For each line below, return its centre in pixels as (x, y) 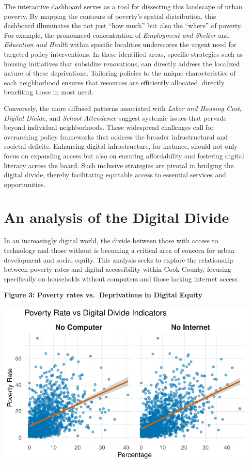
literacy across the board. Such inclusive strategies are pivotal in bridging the (119, 165)
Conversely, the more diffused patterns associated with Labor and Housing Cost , (123, 108)
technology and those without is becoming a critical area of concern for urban (119, 250)
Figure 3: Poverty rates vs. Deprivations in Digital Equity (103, 295)
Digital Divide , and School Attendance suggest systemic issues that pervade (115, 117)
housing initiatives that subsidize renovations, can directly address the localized (122, 63)
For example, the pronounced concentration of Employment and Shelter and (117, 35)
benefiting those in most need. (49, 92)
